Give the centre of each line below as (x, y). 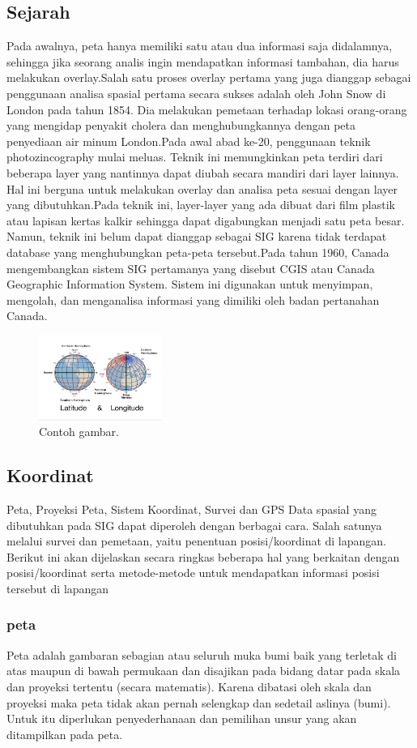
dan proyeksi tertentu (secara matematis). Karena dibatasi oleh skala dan (189, 686)
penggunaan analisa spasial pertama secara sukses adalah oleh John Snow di (196, 93)
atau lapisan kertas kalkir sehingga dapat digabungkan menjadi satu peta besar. (206, 220)
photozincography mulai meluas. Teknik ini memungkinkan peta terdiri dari (195, 157)
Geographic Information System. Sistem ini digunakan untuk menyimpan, (190, 284)
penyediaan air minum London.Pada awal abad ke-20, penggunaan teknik (189, 141)
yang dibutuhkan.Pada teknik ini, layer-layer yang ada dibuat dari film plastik (201, 205)
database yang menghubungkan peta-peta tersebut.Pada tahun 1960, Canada (198, 252)
